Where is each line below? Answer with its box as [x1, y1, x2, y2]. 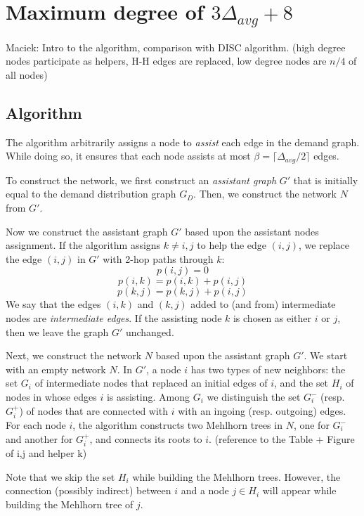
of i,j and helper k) [6, 446, 87, 460]
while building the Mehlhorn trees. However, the [132, 469, 341, 484]
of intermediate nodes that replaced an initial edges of [34, 375, 268, 390]
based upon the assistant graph [155, 348, 290, 363]
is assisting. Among [106, 389, 190, 404]
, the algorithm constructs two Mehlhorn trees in [72, 418, 282, 432]
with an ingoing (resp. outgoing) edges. [178, 403, 346, 418]
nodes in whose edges [6, 389, 97, 404]
